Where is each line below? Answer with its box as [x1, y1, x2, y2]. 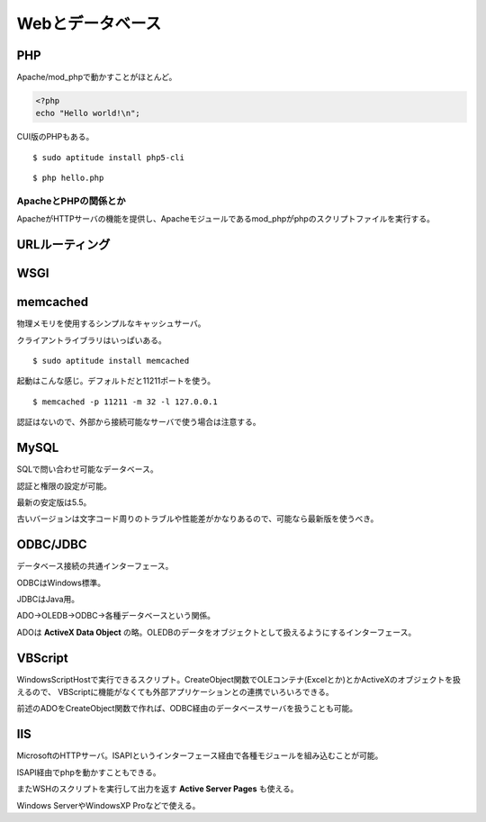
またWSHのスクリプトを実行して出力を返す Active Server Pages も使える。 [16, 783, 299, 794]
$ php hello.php [32, 173, 104, 184]
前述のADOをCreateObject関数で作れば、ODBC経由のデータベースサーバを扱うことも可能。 [16, 703, 358, 714]
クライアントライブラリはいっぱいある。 [16, 334, 166, 346]
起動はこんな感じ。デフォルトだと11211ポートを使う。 [16, 375, 216, 386]
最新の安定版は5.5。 [16, 496, 92, 508]
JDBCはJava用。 [16, 594, 80, 604]
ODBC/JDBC [16, 537, 87, 553]
